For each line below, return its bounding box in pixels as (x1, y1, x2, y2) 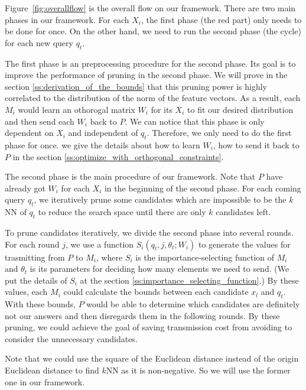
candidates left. (216, 206, 271, 218)
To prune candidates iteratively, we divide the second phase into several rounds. (5, 226, 294, 238)
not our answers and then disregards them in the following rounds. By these (5, 309, 280, 321)
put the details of (5, 274, 67, 286)
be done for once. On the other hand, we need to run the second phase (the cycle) (5, 25, 301, 37)
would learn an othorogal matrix (18, 103, 135, 115)
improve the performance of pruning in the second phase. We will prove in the (5, 69, 288, 81)
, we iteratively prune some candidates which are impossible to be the (34, 193, 287, 206)
